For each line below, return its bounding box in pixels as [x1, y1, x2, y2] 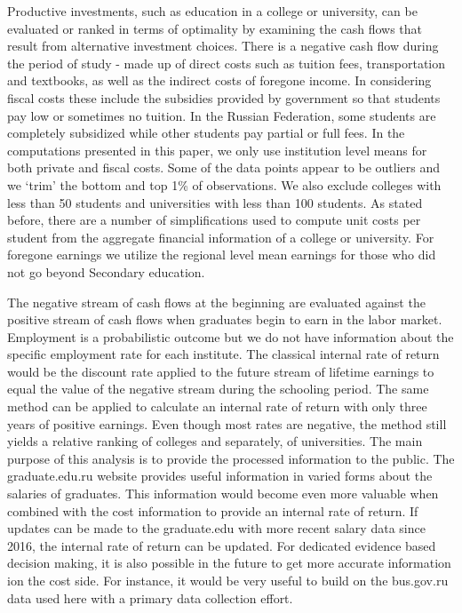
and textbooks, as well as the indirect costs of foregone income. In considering [7, 71, 432, 90]
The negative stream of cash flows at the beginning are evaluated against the [7, 292, 426, 311]
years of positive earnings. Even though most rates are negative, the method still [7, 414, 447, 433]
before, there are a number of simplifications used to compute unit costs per [7, 211, 421, 229]
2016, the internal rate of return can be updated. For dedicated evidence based [7, 536, 436, 554]
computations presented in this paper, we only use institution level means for [7, 140, 427, 159]
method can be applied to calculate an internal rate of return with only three [7, 397, 427, 416]
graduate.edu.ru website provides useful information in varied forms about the [7, 466, 433, 485]
